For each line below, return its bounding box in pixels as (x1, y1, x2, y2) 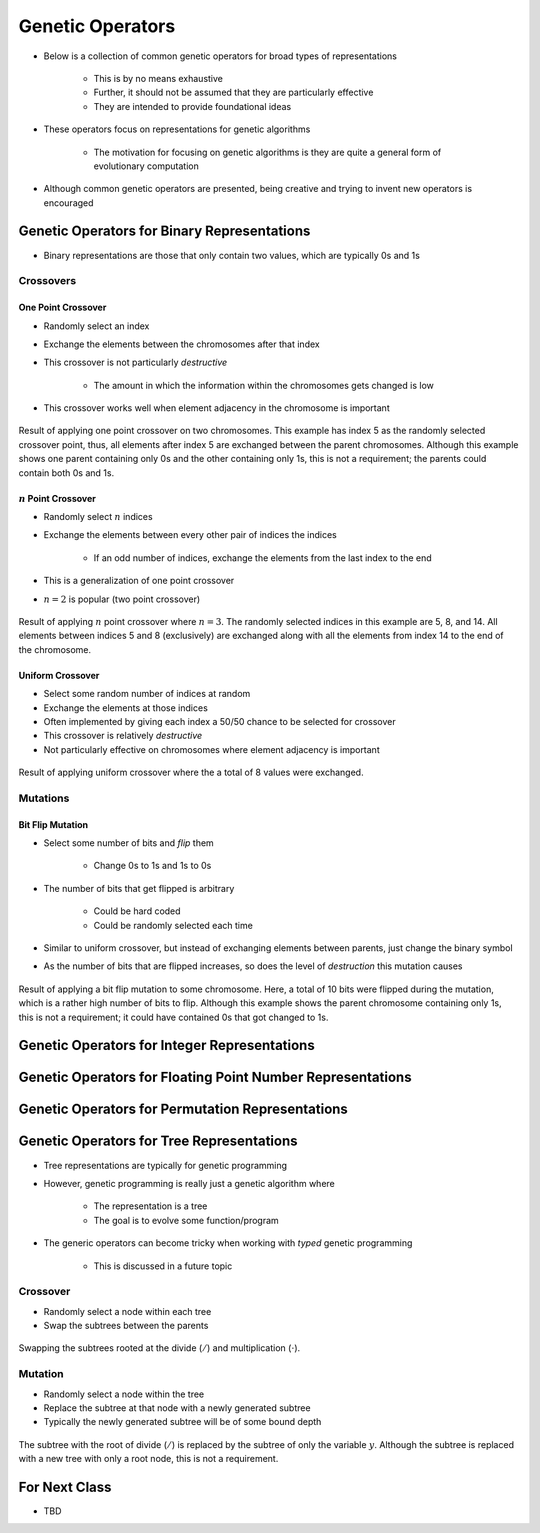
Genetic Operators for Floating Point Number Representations (18, 1069, 412, 1086)
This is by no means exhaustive (93, 72, 224, 84)
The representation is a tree (93, 1200, 208, 1212)
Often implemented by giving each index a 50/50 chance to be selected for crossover (43, 715, 396, 727)
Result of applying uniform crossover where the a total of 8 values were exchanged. (18, 766, 364, 779)
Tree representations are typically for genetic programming (43, 1159, 288, 1171)
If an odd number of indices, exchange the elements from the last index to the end (93, 551, 432, 564)
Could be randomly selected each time (93, 919, 254, 931)
